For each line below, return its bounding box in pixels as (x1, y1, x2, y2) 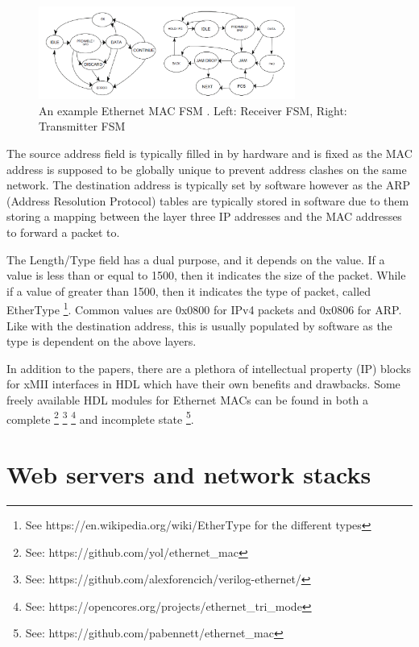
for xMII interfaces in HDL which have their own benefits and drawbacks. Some (6, 375, 400, 392)
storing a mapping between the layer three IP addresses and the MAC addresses (6, 208, 402, 225)
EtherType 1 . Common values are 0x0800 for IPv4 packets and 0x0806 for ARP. (6, 299, 402, 317)
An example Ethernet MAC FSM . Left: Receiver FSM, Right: (39, 102, 347, 118)
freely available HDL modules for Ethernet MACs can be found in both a (6, 391, 368, 408)
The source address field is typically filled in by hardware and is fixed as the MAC (6, 144, 413, 161)
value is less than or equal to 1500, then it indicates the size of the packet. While (6, 267, 406, 284)
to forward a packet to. (6, 223, 120, 240)
